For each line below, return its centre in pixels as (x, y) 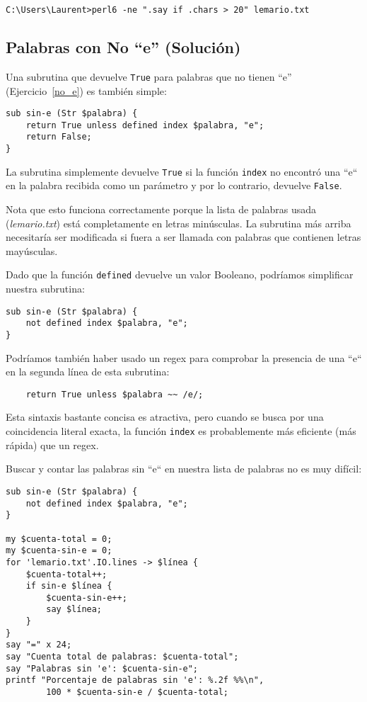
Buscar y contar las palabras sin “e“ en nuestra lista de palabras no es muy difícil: (184, 469)
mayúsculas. (32, 250)
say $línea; (74, 610)
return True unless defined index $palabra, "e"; (145, 125)
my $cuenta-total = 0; (59, 539)
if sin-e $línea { (69, 586)
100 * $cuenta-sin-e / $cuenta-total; (137, 692)
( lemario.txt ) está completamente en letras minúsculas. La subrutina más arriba (179, 223)
